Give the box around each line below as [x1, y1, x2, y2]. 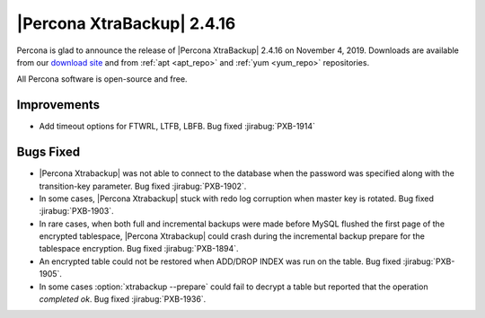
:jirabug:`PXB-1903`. [39, 206, 114, 216]
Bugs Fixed [16, 145, 81, 160]
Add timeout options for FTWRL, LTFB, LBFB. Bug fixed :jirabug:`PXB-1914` [39, 121, 316, 132]
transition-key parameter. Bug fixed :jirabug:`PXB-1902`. [39, 181, 247, 191]
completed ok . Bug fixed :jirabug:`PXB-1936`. [39, 294, 207, 305]
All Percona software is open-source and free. [16, 74, 188, 84]
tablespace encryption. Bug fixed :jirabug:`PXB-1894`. [39, 243, 239, 254]
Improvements [16, 97, 101, 112]
